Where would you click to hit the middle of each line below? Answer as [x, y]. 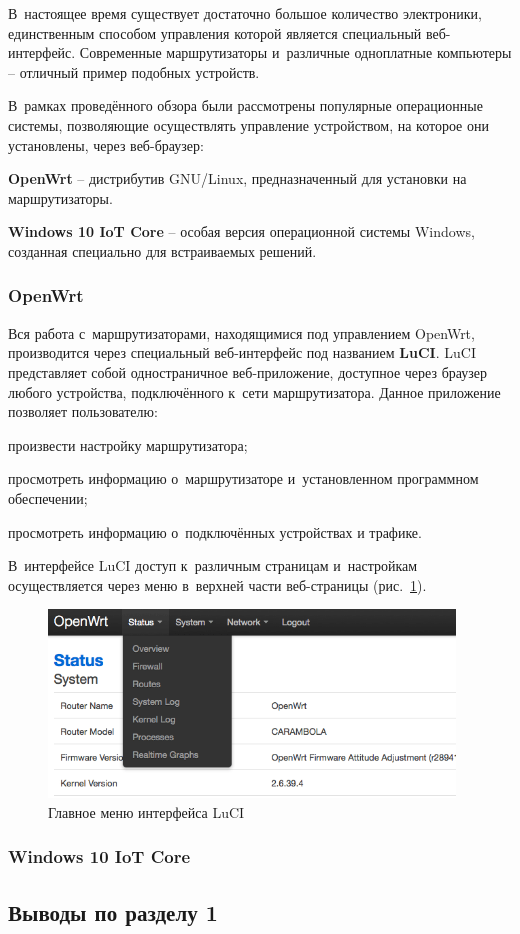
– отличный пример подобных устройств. [134, 71]
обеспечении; [48, 497]
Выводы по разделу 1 [113, 911]
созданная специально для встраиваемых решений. [162, 250]
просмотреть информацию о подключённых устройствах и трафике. [215, 531]
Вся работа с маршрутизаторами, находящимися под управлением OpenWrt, [241, 332]
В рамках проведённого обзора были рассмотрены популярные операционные [245, 105]
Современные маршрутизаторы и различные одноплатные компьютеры [295, 52]
